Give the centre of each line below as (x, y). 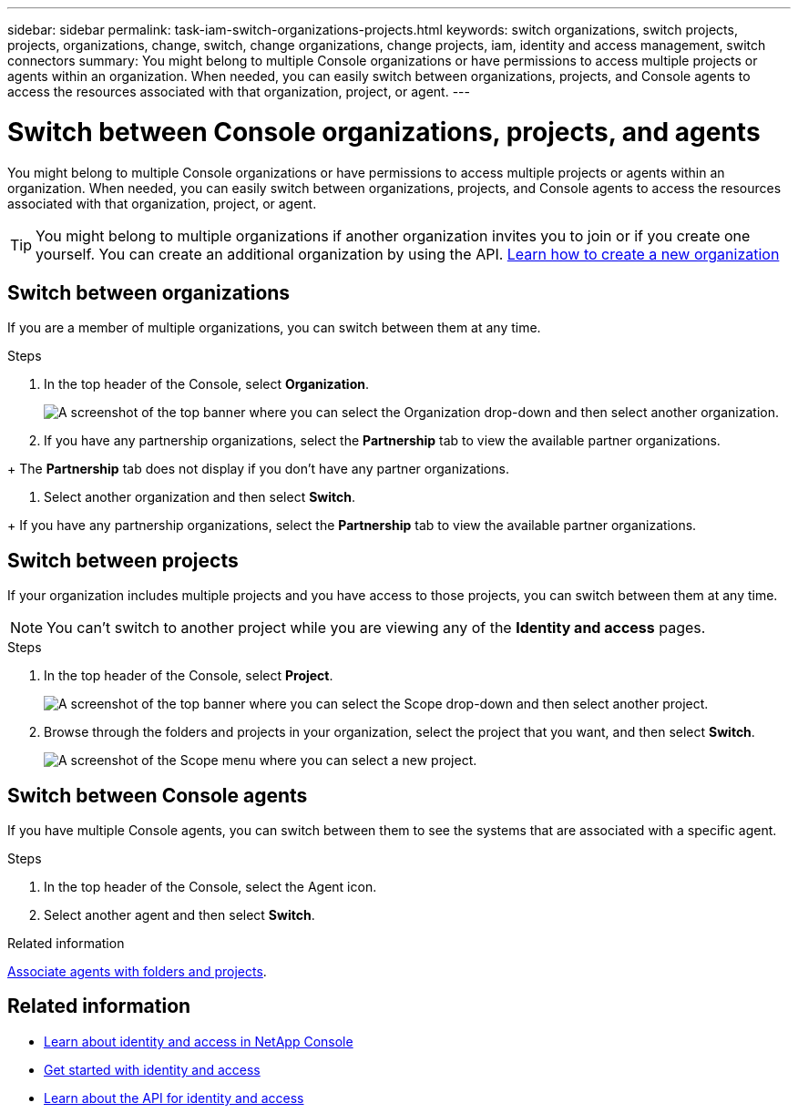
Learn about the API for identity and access (174, 1098)
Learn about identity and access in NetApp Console (199, 1041)
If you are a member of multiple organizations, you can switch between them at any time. (274, 328)
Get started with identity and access (152, 1069)
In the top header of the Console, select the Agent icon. (210, 887)
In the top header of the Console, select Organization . (206, 384)
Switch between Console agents (158, 795)
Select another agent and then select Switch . (179, 915)
